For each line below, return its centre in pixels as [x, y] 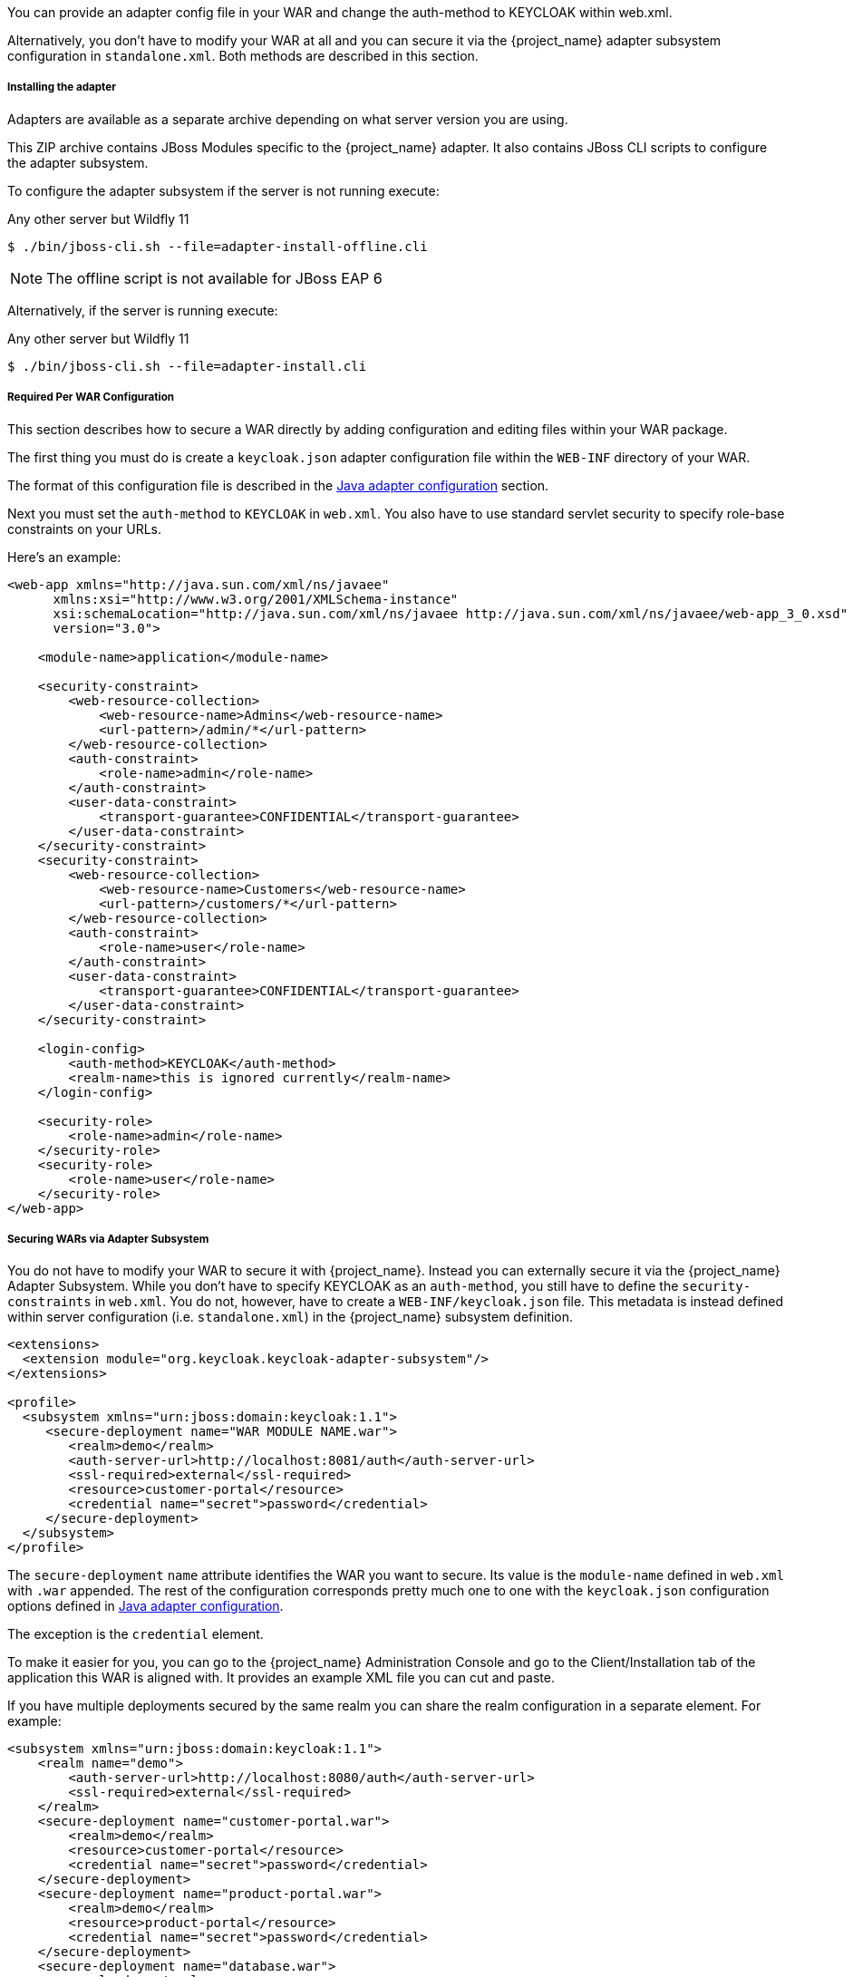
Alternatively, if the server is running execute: [143, 310]
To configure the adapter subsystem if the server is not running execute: [223, 190]
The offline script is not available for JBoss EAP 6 [214, 278]
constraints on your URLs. [85, 528]
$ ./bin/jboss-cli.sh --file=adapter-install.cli [187, 366]
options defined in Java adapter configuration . [145, 1606]
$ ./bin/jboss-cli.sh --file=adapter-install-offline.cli [218, 246]
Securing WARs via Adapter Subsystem [108, 1239]
